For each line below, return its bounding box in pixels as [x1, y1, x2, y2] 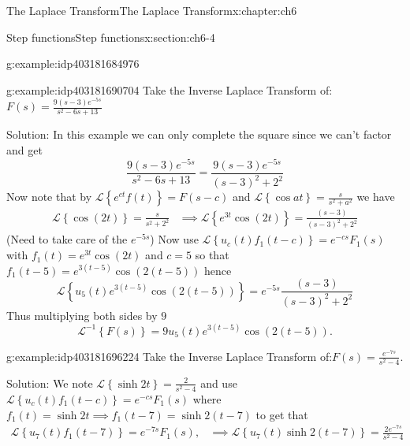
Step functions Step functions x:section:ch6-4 [6, 28, 215, 45]
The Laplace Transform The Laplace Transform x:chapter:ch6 [6, 2, 297, 18]
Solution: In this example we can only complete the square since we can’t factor [6, 126, 392, 143]
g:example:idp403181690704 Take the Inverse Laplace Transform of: [6, 81, 333, 98]
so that [195, 247, 229, 263]
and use [200, 374, 237, 391]
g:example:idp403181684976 [6, 55, 140, 72]
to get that [255, 406, 308, 422]
